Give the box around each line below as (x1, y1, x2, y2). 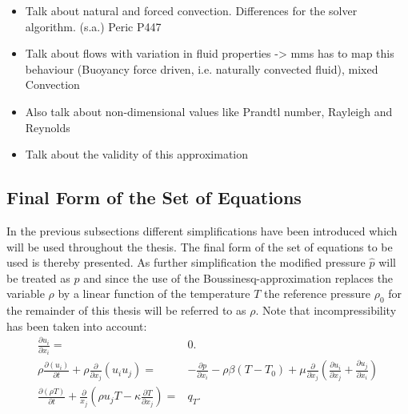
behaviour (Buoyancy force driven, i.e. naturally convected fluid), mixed (25, 60, 378, 77)
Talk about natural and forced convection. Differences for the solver (25, 2, 358, 18)
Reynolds (25, 119, 70, 135)
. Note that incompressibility (255, 302, 397, 319)
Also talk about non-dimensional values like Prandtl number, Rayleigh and (25, 102, 393, 119)
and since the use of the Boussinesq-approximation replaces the (83, 269, 394, 286)
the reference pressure (264, 285, 370, 302)
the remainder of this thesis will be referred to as (6, 302, 246, 319)
